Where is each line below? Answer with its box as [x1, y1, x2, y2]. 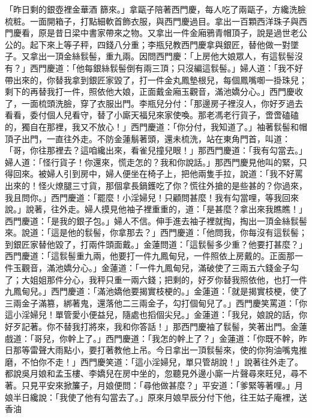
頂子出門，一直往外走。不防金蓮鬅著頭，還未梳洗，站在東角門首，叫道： [5, 132, 290, 145]
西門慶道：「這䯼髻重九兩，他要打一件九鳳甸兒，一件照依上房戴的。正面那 [5, 249, 295, 262]
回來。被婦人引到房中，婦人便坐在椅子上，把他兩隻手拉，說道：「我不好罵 [13, 167, 303, 180]
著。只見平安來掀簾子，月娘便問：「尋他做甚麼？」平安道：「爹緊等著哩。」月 [5, 379, 303, 391]
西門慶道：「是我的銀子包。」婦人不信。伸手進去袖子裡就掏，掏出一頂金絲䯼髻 [5, 214, 307, 227]
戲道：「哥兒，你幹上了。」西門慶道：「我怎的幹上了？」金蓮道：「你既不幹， [5, 332, 299, 344]
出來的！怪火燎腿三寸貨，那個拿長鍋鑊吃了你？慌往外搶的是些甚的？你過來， [5, 179, 307, 191]
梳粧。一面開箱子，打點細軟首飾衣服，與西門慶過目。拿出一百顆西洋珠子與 [5, 14, 299, 27]
